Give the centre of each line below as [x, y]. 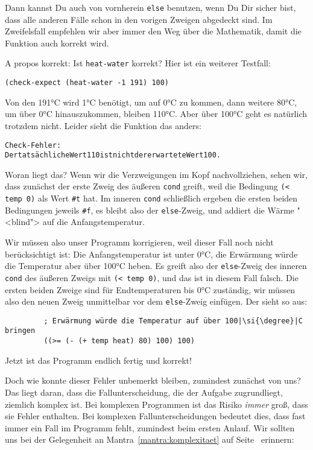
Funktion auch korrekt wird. [57, 43]
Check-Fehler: [33, 145]
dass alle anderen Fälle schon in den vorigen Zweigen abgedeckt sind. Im [139, 19]
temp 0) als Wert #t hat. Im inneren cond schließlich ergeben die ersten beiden [151, 198]
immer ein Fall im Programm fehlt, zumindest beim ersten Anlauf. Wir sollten [150, 427]
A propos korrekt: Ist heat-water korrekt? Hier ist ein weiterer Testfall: [138, 63]
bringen [20, 331]
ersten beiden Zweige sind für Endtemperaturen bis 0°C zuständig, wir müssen [150, 289]
